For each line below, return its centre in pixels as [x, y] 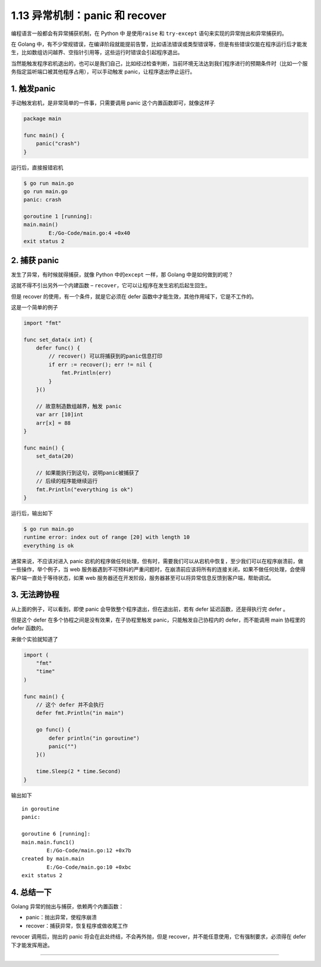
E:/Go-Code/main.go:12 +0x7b [89, 850]
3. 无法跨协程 [35, 595]
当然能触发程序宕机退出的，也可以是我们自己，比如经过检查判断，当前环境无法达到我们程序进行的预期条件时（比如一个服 [159, 63]
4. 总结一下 [31, 892]
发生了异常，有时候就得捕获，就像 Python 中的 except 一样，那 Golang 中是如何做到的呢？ [122, 274]
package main [43, 119]
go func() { [53, 730]
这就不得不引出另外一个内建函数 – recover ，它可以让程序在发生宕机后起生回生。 [111, 285]
